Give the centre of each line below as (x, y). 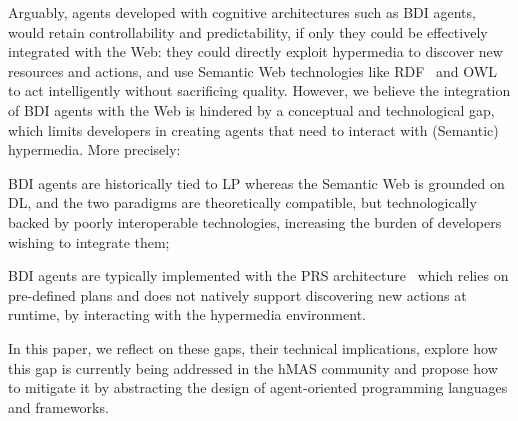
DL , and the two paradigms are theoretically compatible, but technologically (242, 202)
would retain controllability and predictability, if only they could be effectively (248, 31)
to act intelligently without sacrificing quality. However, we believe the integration (259, 90)
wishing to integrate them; (89, 241)
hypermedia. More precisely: (94, 149)
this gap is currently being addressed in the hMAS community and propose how (253, 367)
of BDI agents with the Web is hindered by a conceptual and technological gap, (251, 109)
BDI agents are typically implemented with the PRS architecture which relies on (258, 275)
